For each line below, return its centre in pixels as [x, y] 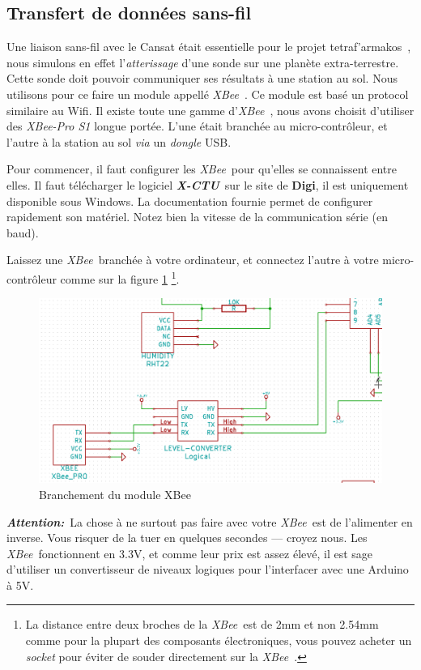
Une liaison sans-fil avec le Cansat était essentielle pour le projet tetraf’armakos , [209, 47]
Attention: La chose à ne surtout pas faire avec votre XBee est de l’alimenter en [210, 521]
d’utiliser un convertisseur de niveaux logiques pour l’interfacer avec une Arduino [208, 569]
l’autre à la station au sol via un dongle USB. [119, 141]
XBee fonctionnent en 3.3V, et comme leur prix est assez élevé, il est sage [190, 553]
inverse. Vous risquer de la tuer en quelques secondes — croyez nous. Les [187, 538]
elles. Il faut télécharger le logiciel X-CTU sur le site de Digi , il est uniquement [208, 184]
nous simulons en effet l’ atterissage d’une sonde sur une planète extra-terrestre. [203, 62]
